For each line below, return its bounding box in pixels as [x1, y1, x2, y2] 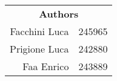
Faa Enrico [22, 59, 69, 73]
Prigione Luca [10, 42, 69, 56]
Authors [39, 7, 79, 21]
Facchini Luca [10, 24, 69, 38]
